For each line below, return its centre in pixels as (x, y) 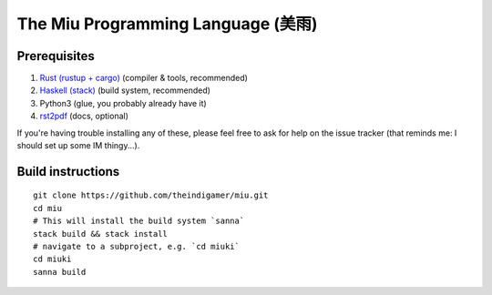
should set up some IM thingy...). (78, 146)
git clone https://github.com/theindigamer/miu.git (151, 195)
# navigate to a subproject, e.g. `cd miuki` (137, 246)
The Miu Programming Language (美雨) (167, 24)
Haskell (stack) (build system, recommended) (125, 90)
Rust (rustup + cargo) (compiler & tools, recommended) (143, 78)
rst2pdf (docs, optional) (84, 116)
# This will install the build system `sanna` (139, 221)
